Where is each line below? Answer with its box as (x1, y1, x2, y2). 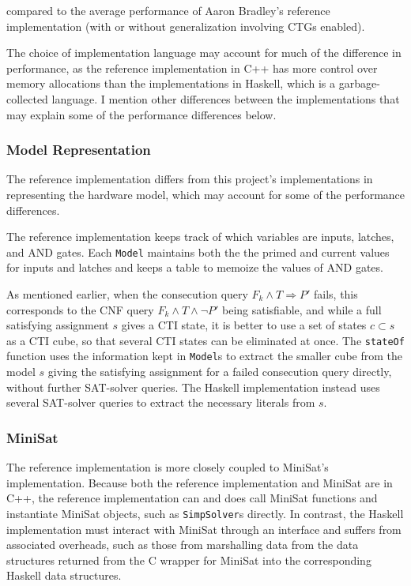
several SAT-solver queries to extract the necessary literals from (6, 394, 315, 411)
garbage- (338, 75, 380, 92)
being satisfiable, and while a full (222, 301, 382, 317)
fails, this (314, 286, 358, 302)
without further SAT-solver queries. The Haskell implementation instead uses (6, 378, 380, 395)
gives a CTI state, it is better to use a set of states (121, 317, 367, 333)
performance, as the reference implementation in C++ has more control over (6, 59, 378, 76)
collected (6, 90, 48, 107)
